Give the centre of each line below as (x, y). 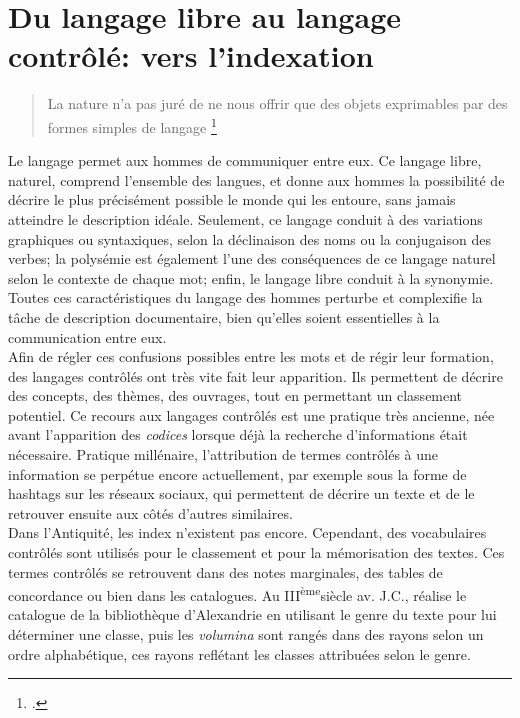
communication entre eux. (87, 336)
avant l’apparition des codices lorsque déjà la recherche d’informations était (238, 434)
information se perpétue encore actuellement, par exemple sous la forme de (237, 473)
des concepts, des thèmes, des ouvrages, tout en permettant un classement (235, 395)
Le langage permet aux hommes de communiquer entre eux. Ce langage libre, (245, 160)
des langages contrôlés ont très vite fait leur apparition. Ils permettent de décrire (255, 375)
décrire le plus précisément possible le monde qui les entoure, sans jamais (232, 199)
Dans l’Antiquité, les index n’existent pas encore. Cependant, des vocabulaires (247, 532)
